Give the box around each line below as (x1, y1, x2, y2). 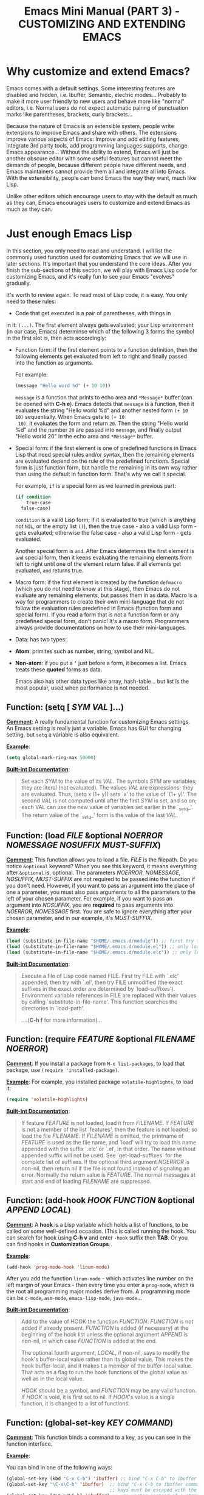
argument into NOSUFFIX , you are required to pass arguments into (6, 901, 174, 909)
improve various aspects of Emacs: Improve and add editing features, (6, 135, 180, 143)
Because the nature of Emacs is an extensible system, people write (6, 122, 174, 129)
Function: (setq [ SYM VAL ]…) (6, 702, 124, 712)
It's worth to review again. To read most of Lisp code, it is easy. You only (6, 291, 188, 298)
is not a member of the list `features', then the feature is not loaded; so (21, 1126, 198, 1133)
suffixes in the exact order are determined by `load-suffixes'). (21, 985, 175, 993)
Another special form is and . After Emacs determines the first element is (15, 548, 194, 555)
